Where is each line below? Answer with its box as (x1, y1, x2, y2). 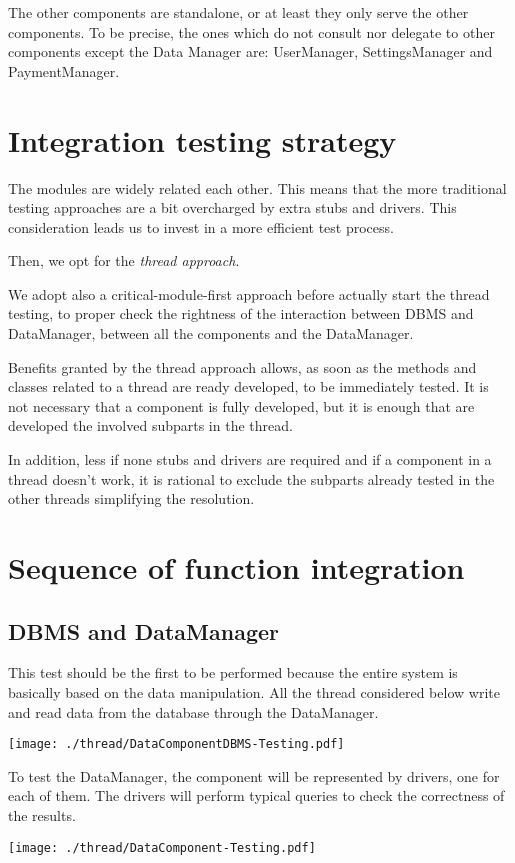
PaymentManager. (8, 60, 120, 81)
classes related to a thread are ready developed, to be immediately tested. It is (8, 376, 489, 397)
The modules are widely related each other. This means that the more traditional (8, 177, 507, 198)
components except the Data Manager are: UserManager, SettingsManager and (8, 41, 493, 62)
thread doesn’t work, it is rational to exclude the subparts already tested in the (8, 468, 495, 489)
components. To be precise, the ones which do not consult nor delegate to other (8, 21, 495, 42)
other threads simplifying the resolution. (8, 488, 255, 509)
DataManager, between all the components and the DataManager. (8, 323, 414, 344)
